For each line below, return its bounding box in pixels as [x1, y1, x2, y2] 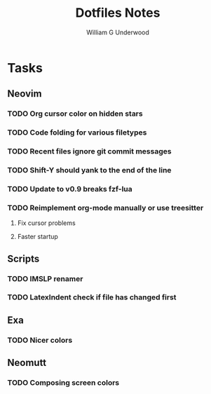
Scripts [7, 252, 40, 264]
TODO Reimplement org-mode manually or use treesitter [7, 203, 204, 212]
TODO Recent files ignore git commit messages [7, 147, 172, 156]
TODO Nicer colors [7, 335, 73, 345]
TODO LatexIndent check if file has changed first [7, 292, 177, 302]
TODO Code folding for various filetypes [7, 128, 147, 137]
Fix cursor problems [17, 219, 76, 227]
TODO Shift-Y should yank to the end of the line [7, 165, 172, 175]
